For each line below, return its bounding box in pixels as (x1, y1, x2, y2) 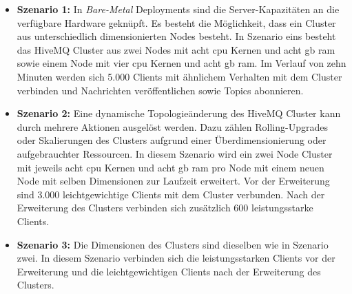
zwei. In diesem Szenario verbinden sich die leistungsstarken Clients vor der (17, 251, 335, 265)
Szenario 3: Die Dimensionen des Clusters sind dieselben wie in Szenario (17, 237, 329, 251)
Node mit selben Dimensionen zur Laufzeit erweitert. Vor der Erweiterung (17, 174, 330, 188)
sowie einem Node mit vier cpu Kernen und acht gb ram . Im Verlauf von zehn (17, 56, 346, 70)
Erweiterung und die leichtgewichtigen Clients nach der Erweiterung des (17, 264, 321, 278)
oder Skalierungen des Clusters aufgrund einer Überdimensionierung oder (17, 133, 327, 147)
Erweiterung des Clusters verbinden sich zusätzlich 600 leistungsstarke (17, 200, 313, 215)
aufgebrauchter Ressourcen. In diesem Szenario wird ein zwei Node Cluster (17, 146, 333, 160)
